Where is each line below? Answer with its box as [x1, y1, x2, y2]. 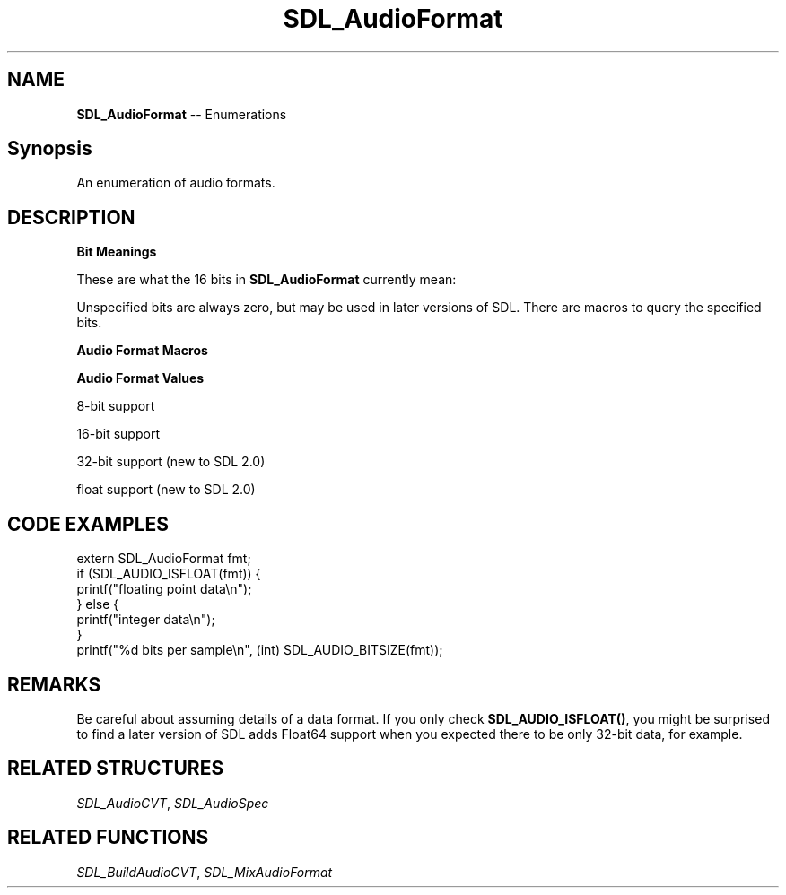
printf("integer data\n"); [76, 612, 215, 628]
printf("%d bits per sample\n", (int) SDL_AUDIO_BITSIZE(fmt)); [76, 642, 443, 658]
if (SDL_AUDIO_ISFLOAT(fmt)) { [76, 566, 261, 582]
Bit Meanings [76, 244, 157, 260]
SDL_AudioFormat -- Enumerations [76, 106, 287, 122]
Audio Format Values [76, 370, 205, 387]
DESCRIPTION [7, 205, 135, 229]
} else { [76, 596, 119, 613]
